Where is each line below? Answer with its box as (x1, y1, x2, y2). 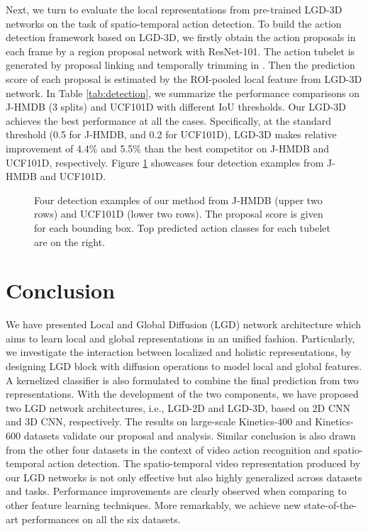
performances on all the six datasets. (21, 511, 181, 526)
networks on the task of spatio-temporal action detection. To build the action (6, 16, 342, 30)
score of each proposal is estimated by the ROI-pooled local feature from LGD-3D (6, 71, 362, 86)
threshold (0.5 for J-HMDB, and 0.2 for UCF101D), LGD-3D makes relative (6, 127, 337, 142)
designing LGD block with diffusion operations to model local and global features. (6, 359, 362, 373)
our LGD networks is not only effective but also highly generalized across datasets (6, 469, 362, 484)
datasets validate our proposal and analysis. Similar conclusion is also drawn (23, 427, 356, 442)
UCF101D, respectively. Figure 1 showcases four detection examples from (6, 155, 324, 169)
